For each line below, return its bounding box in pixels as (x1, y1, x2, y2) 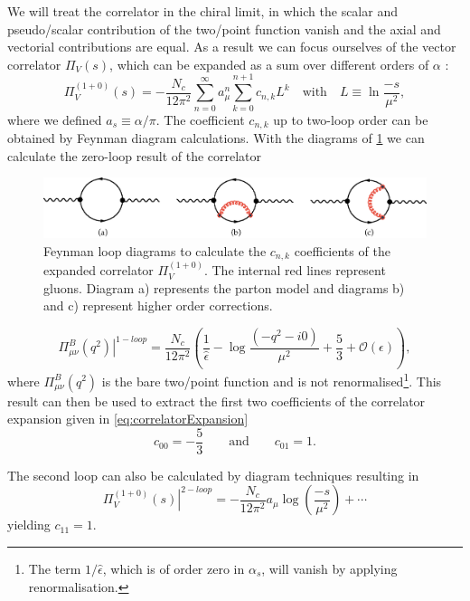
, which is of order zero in (102, 558, 245, 577)
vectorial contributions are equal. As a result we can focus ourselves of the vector (7, 37, 456, 56)
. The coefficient (155, 110, 245, 129)
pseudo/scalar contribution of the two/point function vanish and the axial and (7, 19, 441, 38)
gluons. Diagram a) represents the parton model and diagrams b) (43, 278, 405, 297)
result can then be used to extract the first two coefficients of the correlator (7, 391, 426, 410)
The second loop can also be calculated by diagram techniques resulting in (7, 465, 419, 484)
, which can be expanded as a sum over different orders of (109, 54, 429, 73)
